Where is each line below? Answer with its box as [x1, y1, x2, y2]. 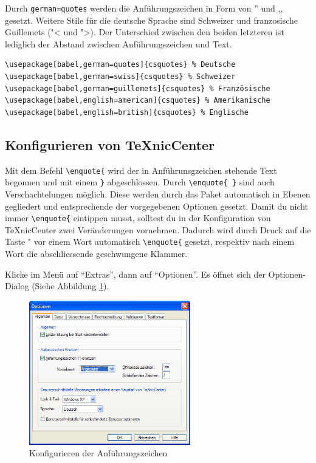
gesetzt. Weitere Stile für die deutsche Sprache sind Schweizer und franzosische [5, 13, 298, 26]
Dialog [5, 280, 29, 292]
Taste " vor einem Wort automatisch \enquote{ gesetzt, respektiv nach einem [5, 235, 295, 248]
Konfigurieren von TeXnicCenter [5, 135, 215, 154]
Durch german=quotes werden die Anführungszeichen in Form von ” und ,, [5, 2, 283, 14]
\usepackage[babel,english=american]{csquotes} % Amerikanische [5, 96, 270, 105]
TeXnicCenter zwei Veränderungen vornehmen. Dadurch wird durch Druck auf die [5, 223, 311, 236]
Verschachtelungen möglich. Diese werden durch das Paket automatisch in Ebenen [5, 187, 311, 200]
